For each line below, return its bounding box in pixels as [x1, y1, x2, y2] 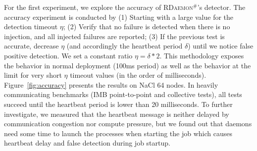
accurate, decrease [4, 41, 59, 51]
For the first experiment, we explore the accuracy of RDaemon [4, 2, 193, 12]
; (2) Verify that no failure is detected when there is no [63, 21, 230, 32]
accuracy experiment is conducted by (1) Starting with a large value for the [4, 11, 234, 22]
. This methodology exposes [159, 50, 244, 60]
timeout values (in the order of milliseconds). [70, 70, 206, 80]
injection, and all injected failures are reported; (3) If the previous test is [4, 31, 225, 41]
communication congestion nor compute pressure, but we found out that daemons [4, 118, 252, 129]
